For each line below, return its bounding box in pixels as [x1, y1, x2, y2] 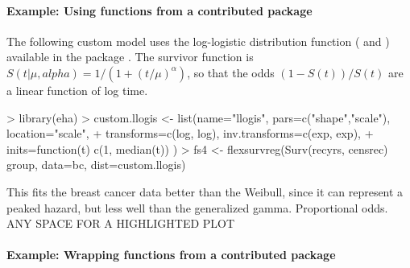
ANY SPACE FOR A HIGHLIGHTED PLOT [6, 215, 235, 232]
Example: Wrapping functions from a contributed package [6, 246, 336, 263]
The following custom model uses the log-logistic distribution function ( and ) [6, 32, 390, 49]
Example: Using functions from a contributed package [6, 2, 313, 19]
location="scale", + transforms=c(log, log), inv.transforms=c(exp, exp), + [6, 125, 374, 142]
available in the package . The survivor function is [6, 48, 254, 65]
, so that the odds [187, 64, 275, 80]
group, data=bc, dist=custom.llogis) [6, 156, 186, 173]
